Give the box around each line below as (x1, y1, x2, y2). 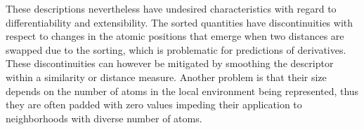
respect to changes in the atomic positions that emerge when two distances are (6, 29, 344, 43)
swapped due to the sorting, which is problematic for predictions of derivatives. (6, 42, 346, 57)
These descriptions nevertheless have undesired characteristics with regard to (6, 1, 337, 15)
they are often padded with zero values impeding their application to (6, 97, 302, 112)
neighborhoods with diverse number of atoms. (6, 110, 202, 125)
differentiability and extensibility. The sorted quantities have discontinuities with (6, 15, 353, 29)
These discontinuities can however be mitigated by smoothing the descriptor (6, 56, 334, 71)
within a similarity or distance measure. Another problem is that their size (6, 69, 327, 84)
